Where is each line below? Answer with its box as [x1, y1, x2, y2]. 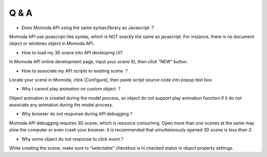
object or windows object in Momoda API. [9, 40, 94, 46]
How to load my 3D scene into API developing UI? [21, 49, 123, 55]
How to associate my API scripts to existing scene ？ [21, 68, 129, 74]
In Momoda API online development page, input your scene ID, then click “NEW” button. [9, 59, 188, 65]
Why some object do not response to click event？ [21, 136, 125, 142]
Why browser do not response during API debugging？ [21, 111, 133, 117]
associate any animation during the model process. [9, 102, 113, 108]
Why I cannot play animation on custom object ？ [21, 86, 122, 92]
